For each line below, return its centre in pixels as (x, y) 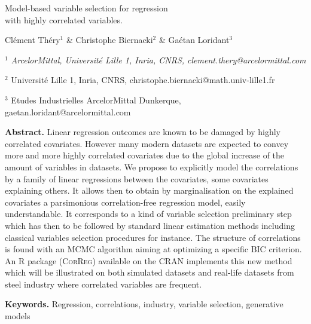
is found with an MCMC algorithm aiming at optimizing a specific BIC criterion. (153, 249)
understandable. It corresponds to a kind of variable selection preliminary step (148, 214)
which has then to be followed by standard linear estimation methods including (150, 225)
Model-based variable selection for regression (86, 8)
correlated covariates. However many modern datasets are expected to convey (147, 143)
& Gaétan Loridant (194, 40)
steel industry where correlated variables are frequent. (103, 284)
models (18, 316)
